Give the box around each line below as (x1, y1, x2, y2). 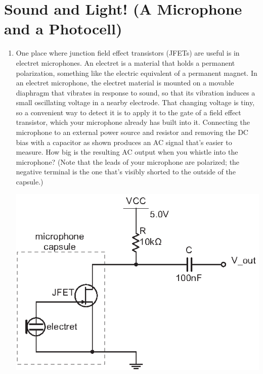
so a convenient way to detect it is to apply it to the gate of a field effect (16, 107, 241, 117)
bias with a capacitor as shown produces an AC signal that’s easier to (16, 136, 232, 147)
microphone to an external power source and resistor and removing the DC (16, 127, 248, 137)
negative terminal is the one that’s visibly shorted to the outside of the (16, 166, 236, 177)
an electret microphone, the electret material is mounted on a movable (16, 77, 234, 88)
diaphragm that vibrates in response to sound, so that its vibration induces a (16, 87, 255, 98)
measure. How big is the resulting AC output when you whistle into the (16, 147, 238, 157)
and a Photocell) (4, 18, 122, 39)
